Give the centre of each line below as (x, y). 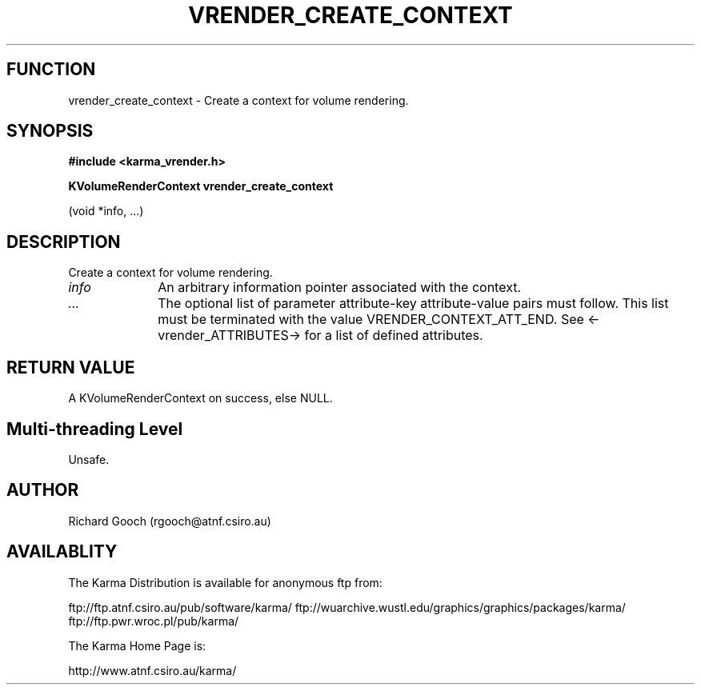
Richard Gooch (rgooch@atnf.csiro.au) (170, 521)
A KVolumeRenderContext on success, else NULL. (200, 398)
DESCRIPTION (64, 242)
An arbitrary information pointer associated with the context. (340, 288)
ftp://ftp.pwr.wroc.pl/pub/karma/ (154, 621)
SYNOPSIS (50, 131)
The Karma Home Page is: (137, 645)
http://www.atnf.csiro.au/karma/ (152, 670)
